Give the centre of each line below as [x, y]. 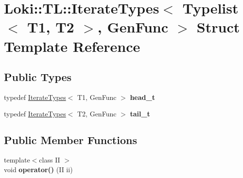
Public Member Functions [70, 139]
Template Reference [72, 46]
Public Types [38, 77]
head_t [142, 97]
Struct [218, 27]
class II [50, 160]
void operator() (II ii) [38, 169]
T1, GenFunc [97, 97]
